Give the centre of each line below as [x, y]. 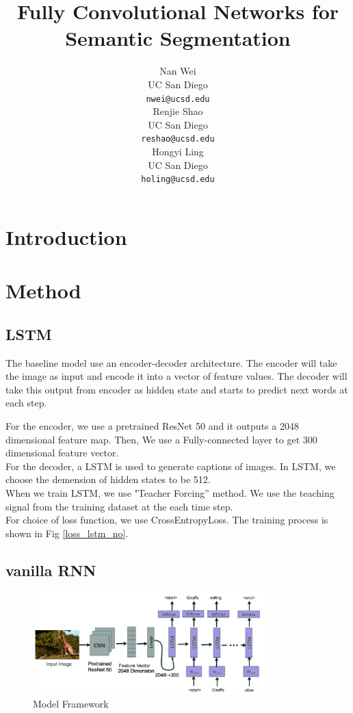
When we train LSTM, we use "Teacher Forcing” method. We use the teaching [170, 492]
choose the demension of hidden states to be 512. [108, 479]
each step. [26, 403]
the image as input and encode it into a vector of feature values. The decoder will [176, 376]
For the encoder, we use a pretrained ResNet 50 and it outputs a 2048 [152, 425]
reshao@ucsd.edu [178, 139]
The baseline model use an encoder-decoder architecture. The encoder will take [171, 362]
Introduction [66, 236]
